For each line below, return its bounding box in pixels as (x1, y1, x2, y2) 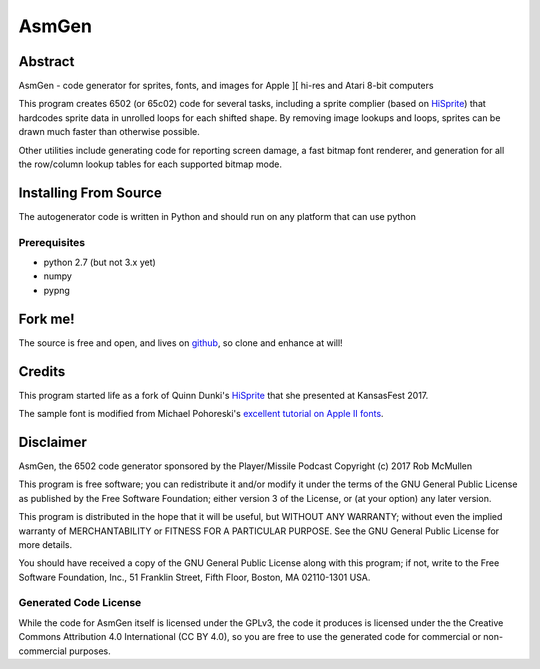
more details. (18, 538, 73, 550)
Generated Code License (18, 596, 142, 610)
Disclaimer (18, 433, 87, 450)
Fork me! (18, 310, 75, 327)
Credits (18, 363, 66, 380)
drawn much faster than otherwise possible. (18, 126, 200, 138)
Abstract (18, 53, 75, 70)
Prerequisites (18, 235, 85, 249)
